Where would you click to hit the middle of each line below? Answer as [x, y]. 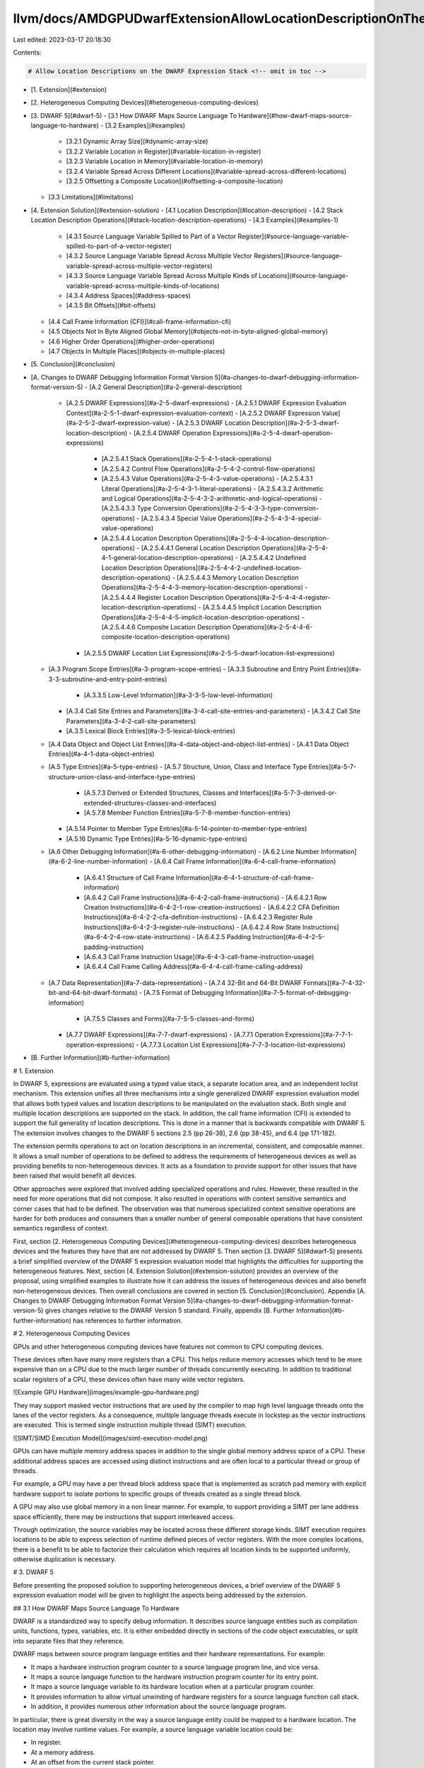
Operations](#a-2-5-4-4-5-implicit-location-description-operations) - [203, 617]
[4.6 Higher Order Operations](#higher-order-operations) [131, 341]
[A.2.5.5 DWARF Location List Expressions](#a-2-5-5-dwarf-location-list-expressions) [209, 653]
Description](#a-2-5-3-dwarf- [295, 423]
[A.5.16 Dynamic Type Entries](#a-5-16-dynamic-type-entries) [157, 839]
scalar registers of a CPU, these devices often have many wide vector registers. [129, 1379]
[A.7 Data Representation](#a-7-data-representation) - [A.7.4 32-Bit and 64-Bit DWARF [175, 982]
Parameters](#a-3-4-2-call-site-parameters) [131, 721]
